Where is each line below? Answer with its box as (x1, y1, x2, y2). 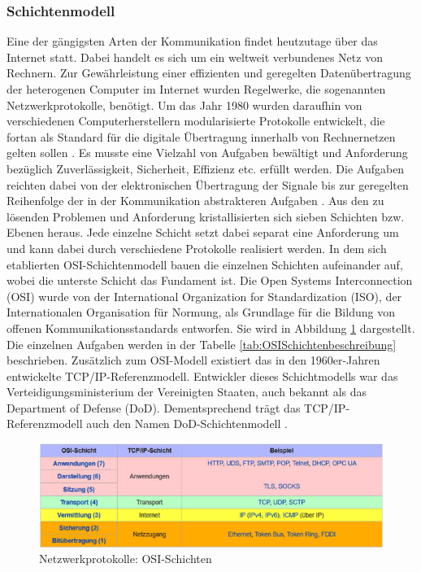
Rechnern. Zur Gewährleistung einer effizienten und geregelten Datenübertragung (7, 64, 411, 81)
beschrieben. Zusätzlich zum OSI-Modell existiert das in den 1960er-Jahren (7, 351, 380, 369)
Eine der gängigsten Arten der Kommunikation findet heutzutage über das (7, 33, 378, 50)
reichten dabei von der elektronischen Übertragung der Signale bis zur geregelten (7, 176, 409, 193)
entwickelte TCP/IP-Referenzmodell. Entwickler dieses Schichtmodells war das (7, 367, 398, 384)
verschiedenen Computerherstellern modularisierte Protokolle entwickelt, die (7, 112, 385, 129)
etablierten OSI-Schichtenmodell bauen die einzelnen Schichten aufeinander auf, (7, 255, 403, 273)
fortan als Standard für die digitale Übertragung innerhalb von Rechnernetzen (7, 128, 396, 145)
